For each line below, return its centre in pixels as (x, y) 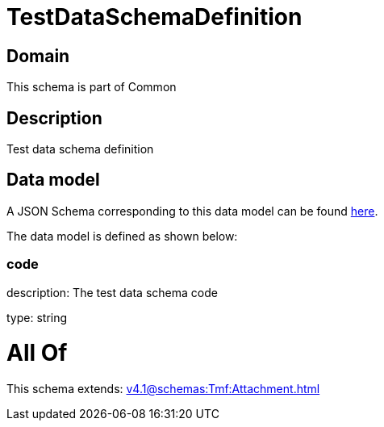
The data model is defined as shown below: (122, 236)
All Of (37, 353)
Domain (38, 56)
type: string (37, 317)
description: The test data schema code (112, 292)
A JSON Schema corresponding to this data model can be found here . (192, 211)
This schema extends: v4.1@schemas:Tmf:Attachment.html (163, 389)
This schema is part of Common (92, 87)
